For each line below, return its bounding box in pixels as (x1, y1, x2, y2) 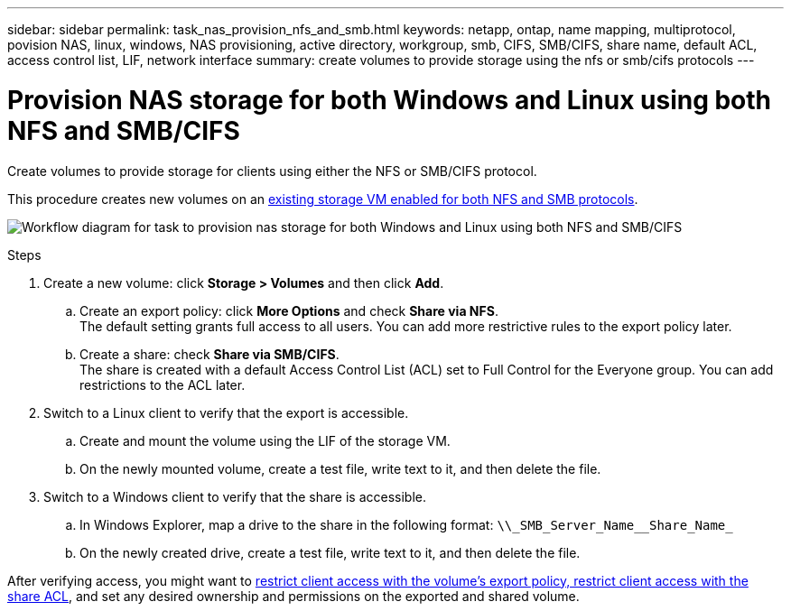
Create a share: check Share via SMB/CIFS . (79, 346, 340, 362)
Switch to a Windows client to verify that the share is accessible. (43, 488, 426, 505)
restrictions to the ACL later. (79, 376, 246, 393)
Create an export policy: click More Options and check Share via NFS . (79, 302, 498, 319)
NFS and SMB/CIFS (7, 115, 240, 146)
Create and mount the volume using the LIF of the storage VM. (79, 432, 451, 449)
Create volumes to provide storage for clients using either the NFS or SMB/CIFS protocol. (7, 162, 537, 179)
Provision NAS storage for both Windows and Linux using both (7, 84, 772, 116)
